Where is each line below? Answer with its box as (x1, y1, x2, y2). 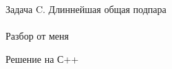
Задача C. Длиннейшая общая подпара (6, 2, 166, 16)
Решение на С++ (6, 51, 79, 66)
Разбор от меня (6, 29, 69, 43)
